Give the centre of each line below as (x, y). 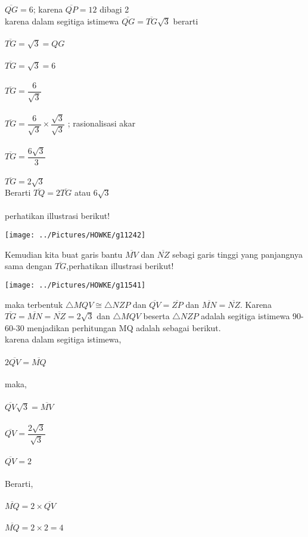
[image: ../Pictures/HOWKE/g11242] (75, 235)
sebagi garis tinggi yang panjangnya (237, 254)
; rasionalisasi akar (102, 123)
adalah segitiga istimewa (245, 316)
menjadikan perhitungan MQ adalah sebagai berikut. (124, 327)
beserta (156, 316)
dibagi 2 (114, 9)
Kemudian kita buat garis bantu (64, 254)
